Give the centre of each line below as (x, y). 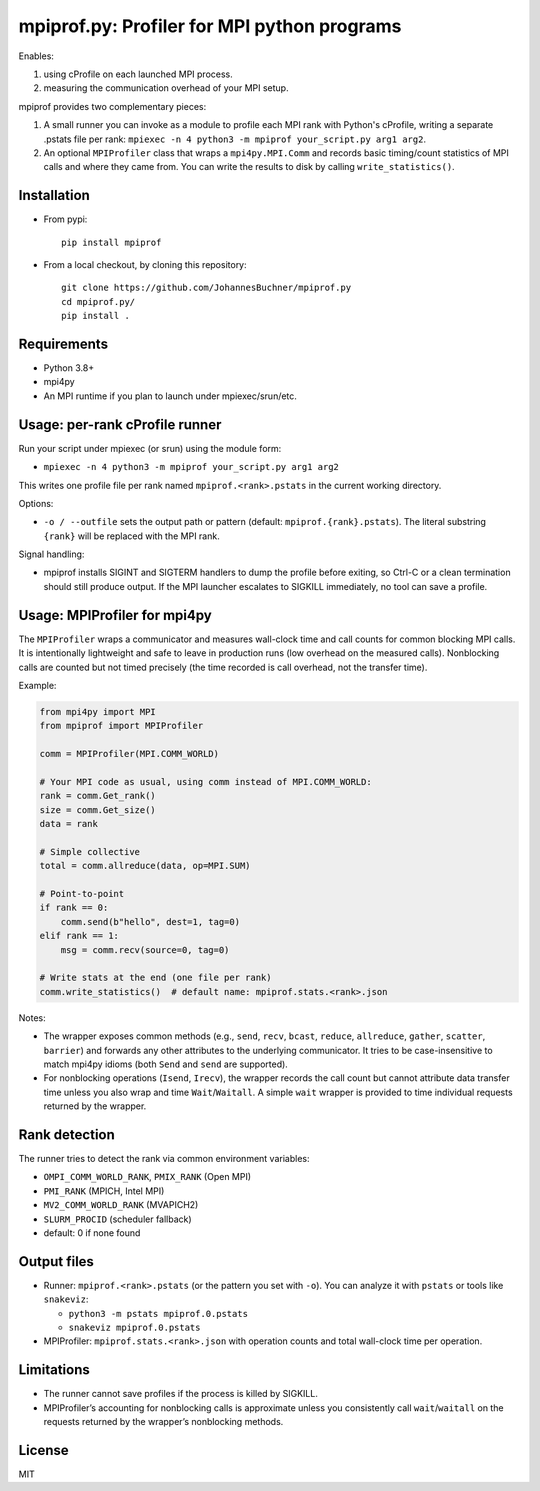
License (43, 1450)
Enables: (36, 56)
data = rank (69, 824)
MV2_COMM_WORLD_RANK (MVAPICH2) (121, 1205)
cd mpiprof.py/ (98, 301)
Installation (54, 195)
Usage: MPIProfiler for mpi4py (115, 615)
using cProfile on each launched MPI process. (138, 74)
